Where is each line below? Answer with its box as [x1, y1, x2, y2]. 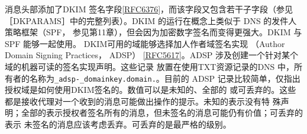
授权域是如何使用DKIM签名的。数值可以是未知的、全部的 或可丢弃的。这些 [5, 83, 296, 96]
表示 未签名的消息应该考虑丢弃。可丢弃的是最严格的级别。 [5, 118, 231, 130]
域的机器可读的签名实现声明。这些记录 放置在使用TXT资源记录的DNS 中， [5, 60, 295, 72]
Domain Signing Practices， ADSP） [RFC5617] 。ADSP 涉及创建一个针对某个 [5, 49, 298, 61]
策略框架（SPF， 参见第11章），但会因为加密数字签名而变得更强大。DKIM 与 [5, 26, 302, 38]
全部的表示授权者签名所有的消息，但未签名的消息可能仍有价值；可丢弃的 [21, 106, 303, 119]
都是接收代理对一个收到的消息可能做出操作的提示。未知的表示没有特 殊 [5, 95, 281, 107]
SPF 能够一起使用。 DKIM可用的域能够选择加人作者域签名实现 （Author [5, 37, 285, 49]
